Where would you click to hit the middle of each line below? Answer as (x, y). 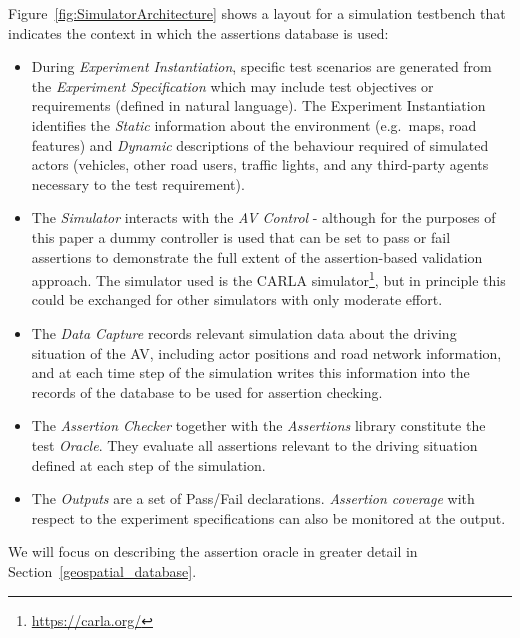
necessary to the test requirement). (138, 183)
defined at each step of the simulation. (148, 464)
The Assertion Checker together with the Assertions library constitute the (258, 425)
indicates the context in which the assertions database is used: (198, 32)
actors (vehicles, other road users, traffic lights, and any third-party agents (260, 164)
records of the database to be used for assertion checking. (207, 391)
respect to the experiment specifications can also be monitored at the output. (268, 517)
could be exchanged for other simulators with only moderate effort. (237, 299)
